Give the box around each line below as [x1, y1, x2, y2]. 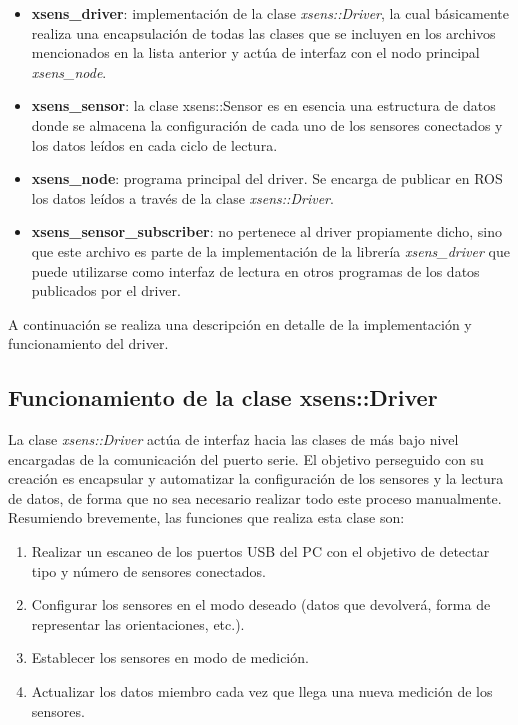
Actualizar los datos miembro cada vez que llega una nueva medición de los [31, 681, 493, 702]
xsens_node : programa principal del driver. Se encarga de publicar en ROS [31, 168, 503, 189]
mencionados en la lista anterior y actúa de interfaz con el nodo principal [31, 42, 480, 63]
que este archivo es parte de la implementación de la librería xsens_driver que [31, 240, 510, 261]
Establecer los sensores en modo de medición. [31, 647, 309, 668]
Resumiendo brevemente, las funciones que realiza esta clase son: [8, 507, 405, 528]
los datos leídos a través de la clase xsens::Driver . [31, 187, 334, 208]
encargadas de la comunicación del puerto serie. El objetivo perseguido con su [8, 448, 484, 469]
